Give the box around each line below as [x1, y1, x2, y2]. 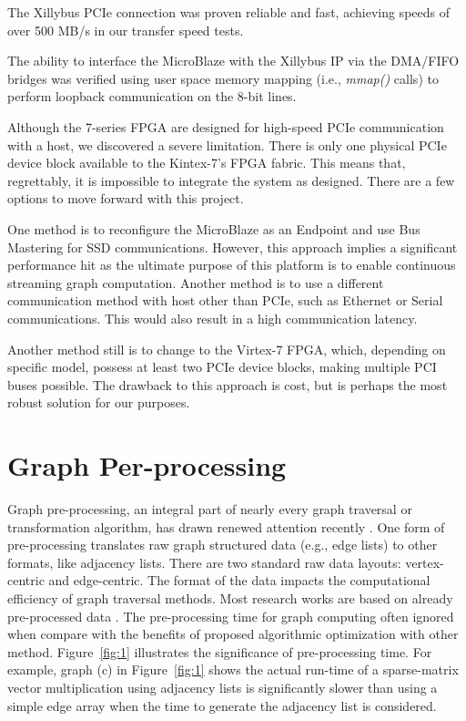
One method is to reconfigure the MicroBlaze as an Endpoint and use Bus [7, 219, 420, 238]
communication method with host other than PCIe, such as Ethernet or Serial [7, 291, 443, 310]
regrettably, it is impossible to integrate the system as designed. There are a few [7, 170, 455, 190]
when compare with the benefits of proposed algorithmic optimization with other [7, 624, 459, 644]
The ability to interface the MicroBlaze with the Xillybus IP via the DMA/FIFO [7, 51, 460, 70]
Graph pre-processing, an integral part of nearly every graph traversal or [7, 500, 412, 518]
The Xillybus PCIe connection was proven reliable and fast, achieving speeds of [7, 3, 450, 21]
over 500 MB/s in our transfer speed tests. [7, 20, 244, 39]
